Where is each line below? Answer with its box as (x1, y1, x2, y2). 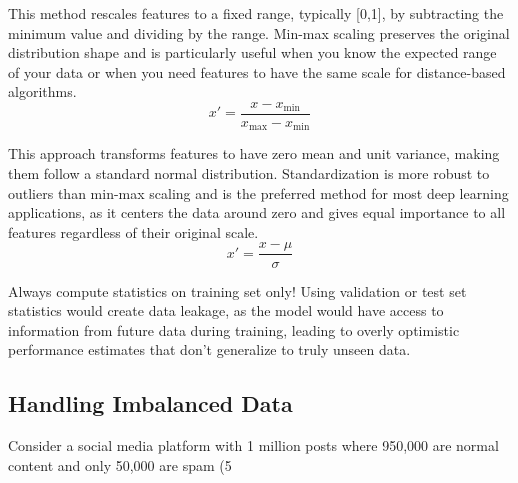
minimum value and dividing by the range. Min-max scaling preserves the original (8, 22, 510, 43)
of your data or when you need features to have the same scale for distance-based (8, 61, 506, 82)
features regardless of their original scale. (8, 221, 259, 242)
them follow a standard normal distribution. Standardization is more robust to (8, 163, 490, 184)
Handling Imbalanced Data (8, 388, 293, 419)
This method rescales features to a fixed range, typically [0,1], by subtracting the (8, 3, 504, 23)
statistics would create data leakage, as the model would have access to (8, 300, 444, 321)
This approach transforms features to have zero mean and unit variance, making (8, 143, 500, 164)
